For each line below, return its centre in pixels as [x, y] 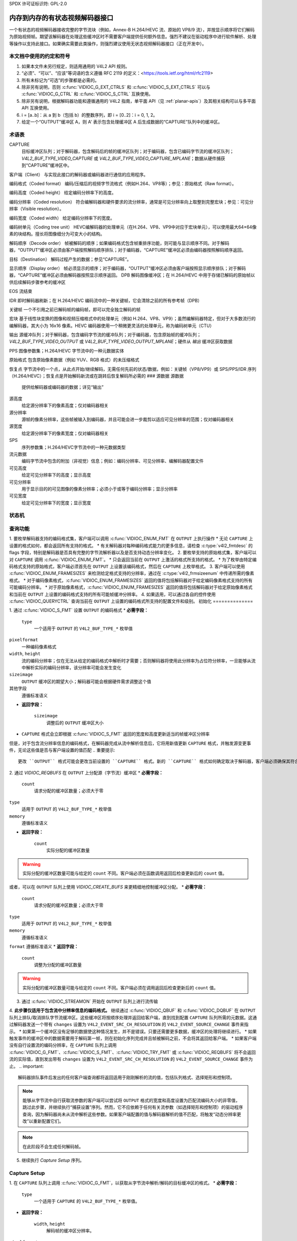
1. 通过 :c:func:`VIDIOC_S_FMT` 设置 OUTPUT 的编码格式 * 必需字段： [79, 610]
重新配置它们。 [48, 1121]
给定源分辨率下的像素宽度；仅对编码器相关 [65, 433]
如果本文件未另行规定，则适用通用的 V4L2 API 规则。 [75, 66]
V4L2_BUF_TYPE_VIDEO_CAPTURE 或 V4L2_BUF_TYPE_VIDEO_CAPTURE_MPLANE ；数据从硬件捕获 [123, 158]
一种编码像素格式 [39, 647]
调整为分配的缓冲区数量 [58, 965]
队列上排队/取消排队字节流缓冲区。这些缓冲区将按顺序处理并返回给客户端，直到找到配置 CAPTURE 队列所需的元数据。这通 [133, 1017]
